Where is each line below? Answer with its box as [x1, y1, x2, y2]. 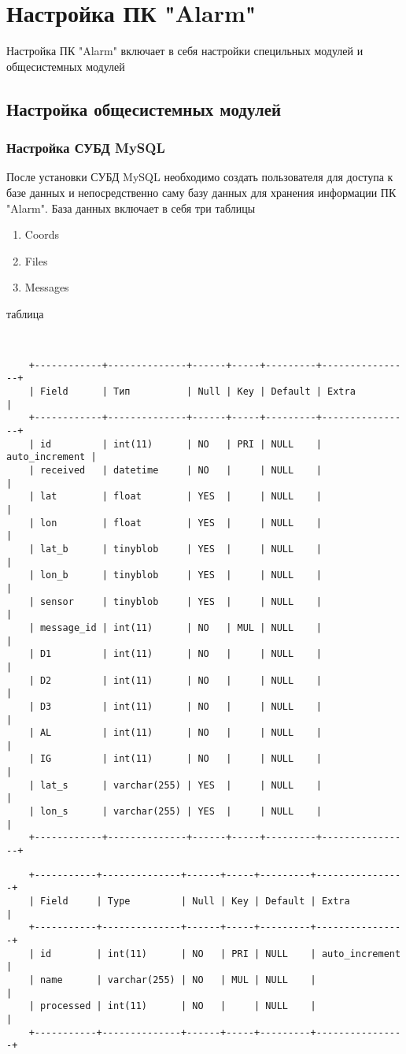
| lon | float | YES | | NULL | [28, 517, 322, 529]
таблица [6, 305, 44, 321]
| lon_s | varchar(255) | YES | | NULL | [28, 806, 322, 818]
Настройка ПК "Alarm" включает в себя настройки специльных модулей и [6, 43, 364, 59]
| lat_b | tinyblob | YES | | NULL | [28, 543, 322, 555]
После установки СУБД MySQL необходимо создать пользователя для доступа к [6, 169, 393, 185]
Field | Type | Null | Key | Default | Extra [39, 896, 350, 907]
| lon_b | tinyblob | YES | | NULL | [28, 570, 322, 581]
